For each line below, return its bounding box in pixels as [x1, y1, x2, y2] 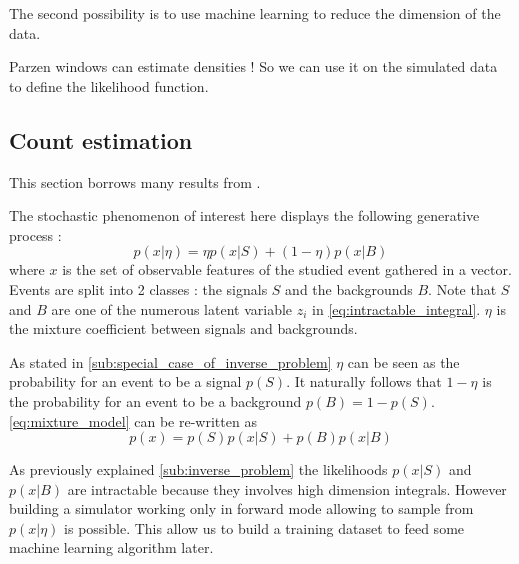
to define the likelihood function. [9, 75, 209, 96]
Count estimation [9, 124, 193, 155]
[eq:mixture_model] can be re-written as [9, 410, 257, 431]
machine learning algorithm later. [9, 537, 214, 558]
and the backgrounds [285, 278, 413, 299]
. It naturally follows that [286, 371, 442, 392]
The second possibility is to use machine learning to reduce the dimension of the [9, 3, 501, 23]
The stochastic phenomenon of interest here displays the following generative [9, 205, 480, 226]
